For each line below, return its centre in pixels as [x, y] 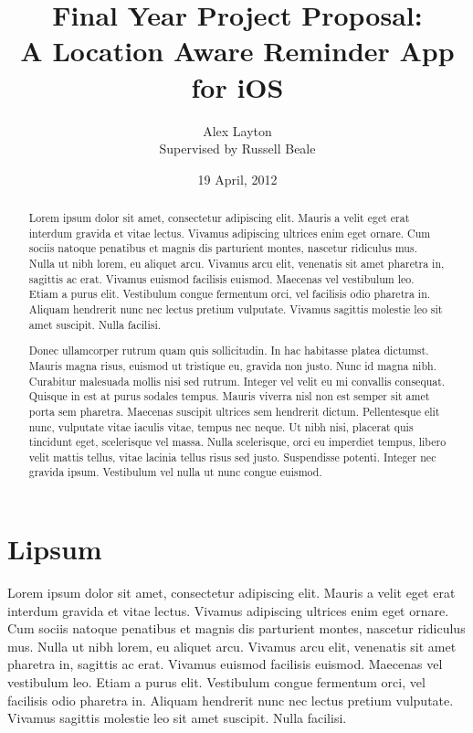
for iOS [237, 86]
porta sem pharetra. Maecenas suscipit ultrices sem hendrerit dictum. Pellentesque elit [234, 411]
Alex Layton [237, 130]
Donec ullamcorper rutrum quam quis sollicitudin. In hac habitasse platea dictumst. [229, 351]
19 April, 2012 [237, 179]
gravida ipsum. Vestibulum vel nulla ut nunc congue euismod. [175, 472]
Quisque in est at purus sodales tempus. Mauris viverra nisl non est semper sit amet [229, 396]
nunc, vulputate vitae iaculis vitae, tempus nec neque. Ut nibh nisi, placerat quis [221, 426]
